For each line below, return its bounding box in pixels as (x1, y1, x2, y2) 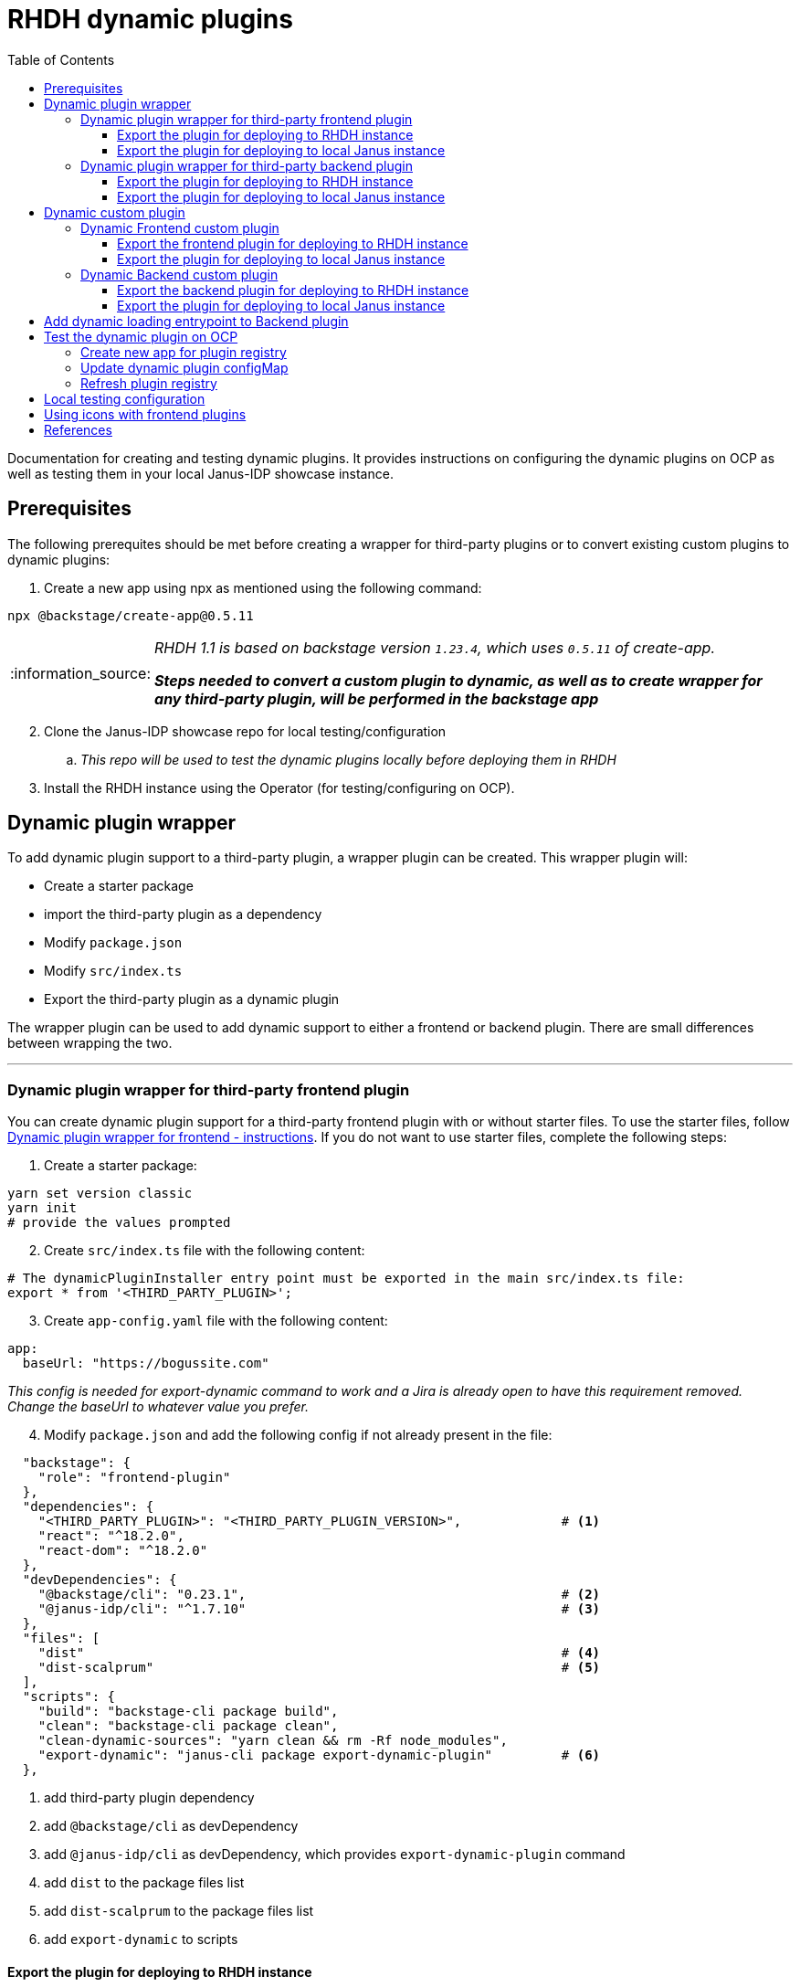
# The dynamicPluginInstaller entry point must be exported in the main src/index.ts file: (7, 1271, 685, 1286)
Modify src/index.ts (44, 963, 183, 979)
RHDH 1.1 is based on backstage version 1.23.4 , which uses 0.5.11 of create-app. (154, 638, 715, 657)
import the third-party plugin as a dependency (44, 906, 322, 923)
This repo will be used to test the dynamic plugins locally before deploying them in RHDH (80, 751, 616, 767)
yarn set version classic (7, 1186, 193, 1201)
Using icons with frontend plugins (44, 406, 247, 422)
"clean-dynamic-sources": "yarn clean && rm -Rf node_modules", (37, 1733, 508, 1749)
